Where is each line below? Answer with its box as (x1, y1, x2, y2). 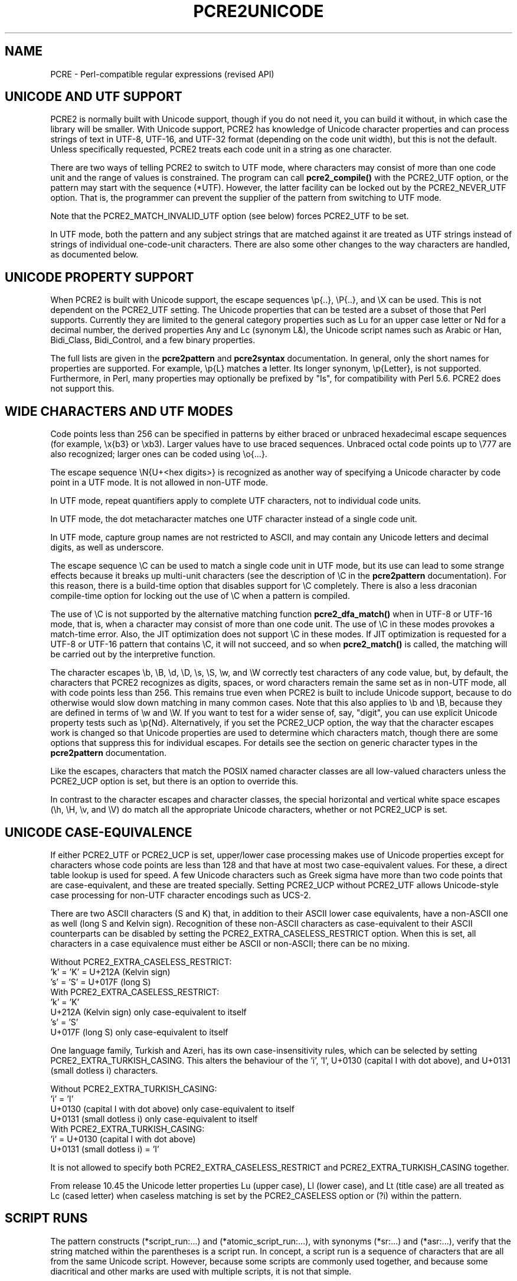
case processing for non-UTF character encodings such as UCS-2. (50, 889, 311, 900)
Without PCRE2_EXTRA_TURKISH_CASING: (50, 1083, 217, 1094)
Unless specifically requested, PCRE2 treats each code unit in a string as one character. (50, 144, 392, 155)
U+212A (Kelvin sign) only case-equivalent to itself (50, 1006, 247, 1017)
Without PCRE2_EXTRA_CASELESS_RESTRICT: (50, 956, 232, 967)
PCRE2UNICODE (193, 1, 324, 21)
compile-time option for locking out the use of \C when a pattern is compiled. (50, 591, 350, 601)
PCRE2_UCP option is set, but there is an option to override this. (50, 776, 299, 787)
